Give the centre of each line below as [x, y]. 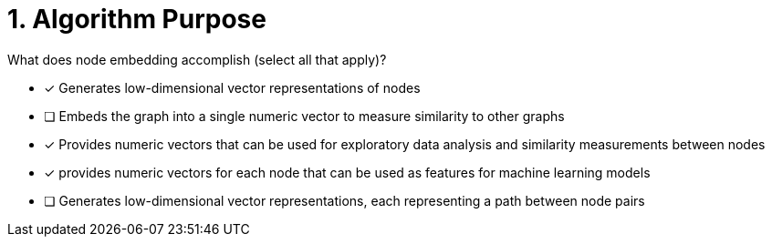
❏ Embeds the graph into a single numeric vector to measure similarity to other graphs [304, 116]
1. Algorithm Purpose [137, 19]
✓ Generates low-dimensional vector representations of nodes [232, 87]
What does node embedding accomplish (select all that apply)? [197, 59]
